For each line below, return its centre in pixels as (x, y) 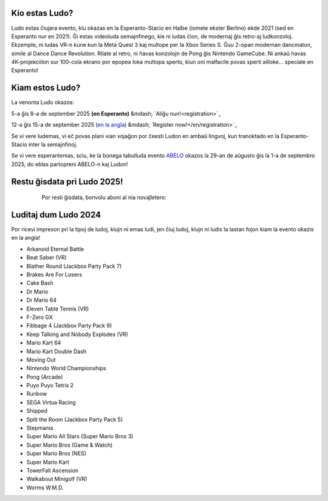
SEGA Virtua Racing (51, 402)
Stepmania (40, 428)
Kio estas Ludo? (42, 13)
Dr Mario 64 (42, 300)
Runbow (37, 394)
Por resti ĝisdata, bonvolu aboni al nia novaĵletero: (104, 197)
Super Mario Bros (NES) (56, 454)
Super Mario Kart (48, 462)
